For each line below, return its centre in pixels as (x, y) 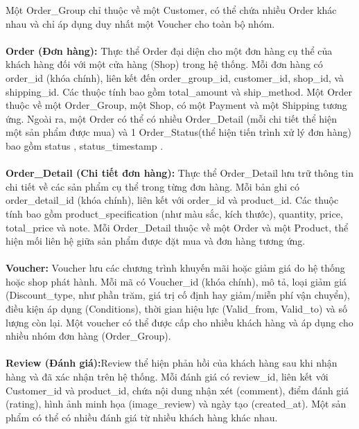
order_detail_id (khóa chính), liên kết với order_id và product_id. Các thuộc (172, 200)
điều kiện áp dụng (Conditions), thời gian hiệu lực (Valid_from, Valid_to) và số (176, 309)
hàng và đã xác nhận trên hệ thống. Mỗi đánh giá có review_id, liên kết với (167, 377)
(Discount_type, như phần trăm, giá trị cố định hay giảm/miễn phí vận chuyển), (178, 295)
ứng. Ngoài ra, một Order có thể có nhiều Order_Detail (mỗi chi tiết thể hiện (171, 118)
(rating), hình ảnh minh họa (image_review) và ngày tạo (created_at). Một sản (176, 404)
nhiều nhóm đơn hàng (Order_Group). (88, 336)
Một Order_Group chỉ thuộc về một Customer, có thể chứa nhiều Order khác (171, 10)
